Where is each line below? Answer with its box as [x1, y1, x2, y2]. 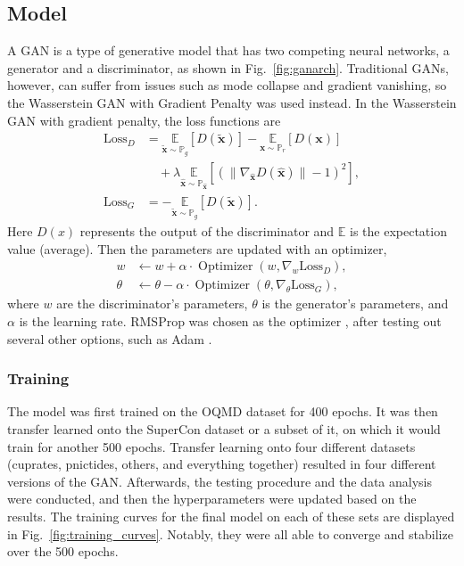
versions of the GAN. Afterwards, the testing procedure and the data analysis [7, 472, 432, 490]
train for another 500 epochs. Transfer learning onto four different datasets [7, 437, 416, 455]
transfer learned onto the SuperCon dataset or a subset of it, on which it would [7, 420, 441, 438]
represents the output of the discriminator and [79, 222, 335, 241]
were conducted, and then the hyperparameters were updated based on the [7, 489, 417, 508]
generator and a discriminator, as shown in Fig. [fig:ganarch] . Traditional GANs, [7, 58, 449, 77]
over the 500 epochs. [7, 542, 119, 561]
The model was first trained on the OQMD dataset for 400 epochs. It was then [7, 402, 438, 421]
